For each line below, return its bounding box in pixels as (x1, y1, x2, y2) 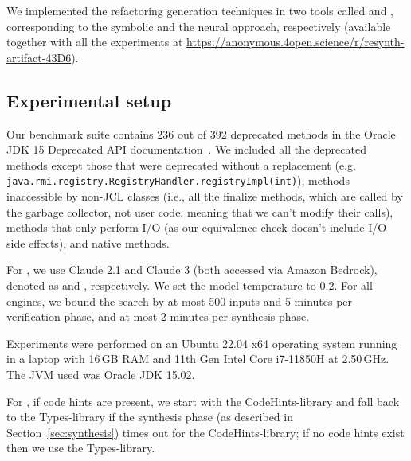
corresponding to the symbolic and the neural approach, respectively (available (6, 18, 391, 34)
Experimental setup (6, 88, 172, 112)
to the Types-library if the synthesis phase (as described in (6, 408, 293, 425)
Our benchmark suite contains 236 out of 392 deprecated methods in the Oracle (6, 125, 396, 142)
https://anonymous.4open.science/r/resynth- (186, 33, 405, 50)
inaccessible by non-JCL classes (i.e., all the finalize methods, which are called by (6, 188, 403, 205)
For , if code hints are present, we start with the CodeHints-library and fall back (6, 393, 400, 409)
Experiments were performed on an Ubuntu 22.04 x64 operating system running (6, 334, 397, 351)
